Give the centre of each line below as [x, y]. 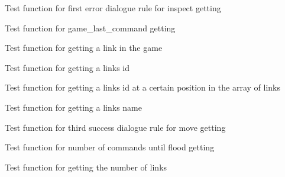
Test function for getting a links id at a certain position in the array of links [143, 87]
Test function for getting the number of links [86, 167]
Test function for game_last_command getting [90, 28]
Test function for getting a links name [73, 107]
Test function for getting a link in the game [84, 48]
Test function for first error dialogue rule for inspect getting [113, 8]
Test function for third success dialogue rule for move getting [115, 127]
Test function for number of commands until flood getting [110, 147]
